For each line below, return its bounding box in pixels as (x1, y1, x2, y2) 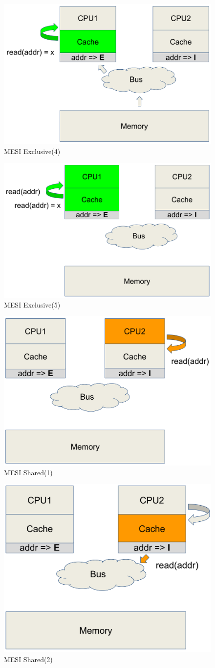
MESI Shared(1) (4, 467, 53, 477)
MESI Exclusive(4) (4, 146, 61, 156)
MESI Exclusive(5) (4, 299, 61, 309)
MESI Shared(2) (4, 654, 53, 664)
